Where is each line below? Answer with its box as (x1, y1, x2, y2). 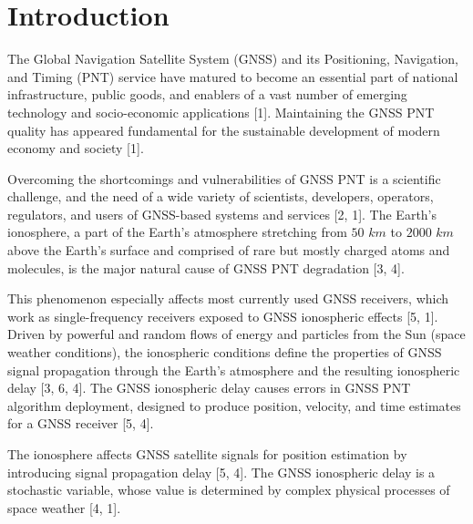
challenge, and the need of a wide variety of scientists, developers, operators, (7, 187, 434, 206)
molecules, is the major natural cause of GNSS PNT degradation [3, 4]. (7, 258, 405, 277)
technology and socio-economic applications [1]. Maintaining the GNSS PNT (7, 102, 435, 121)
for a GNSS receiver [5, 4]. (7, 414, 154, 433)
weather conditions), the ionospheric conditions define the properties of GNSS (7, 343, 442, 362)
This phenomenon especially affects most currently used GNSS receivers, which (7, 289, 449, 308)
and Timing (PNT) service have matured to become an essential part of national (7, 67, 458, 86)
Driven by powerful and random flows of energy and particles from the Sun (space (7, 324, 466, 344)
